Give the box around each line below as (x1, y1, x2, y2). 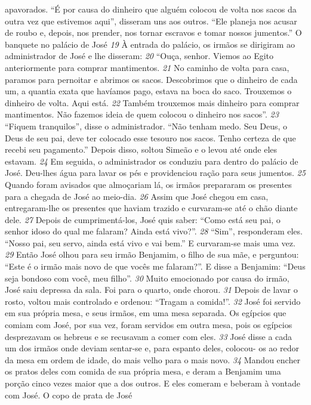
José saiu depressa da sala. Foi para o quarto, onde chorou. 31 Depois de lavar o (5, 283, 298, 296)
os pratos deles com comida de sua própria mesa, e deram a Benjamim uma (5, 365, 281, 378)
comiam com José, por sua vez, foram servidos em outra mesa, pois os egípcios (5, 319, 292, 331)
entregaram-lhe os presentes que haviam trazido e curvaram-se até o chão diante (5, 202, 298, 214)
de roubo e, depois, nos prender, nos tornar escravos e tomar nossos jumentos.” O (5, 26, 302, 39)
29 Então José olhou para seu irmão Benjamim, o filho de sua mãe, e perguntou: (5, 248, 299, 261)
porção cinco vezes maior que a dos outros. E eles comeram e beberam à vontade (5, 377, 300, 389)
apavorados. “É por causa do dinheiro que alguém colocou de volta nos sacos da (5, 3, 297, 15)
